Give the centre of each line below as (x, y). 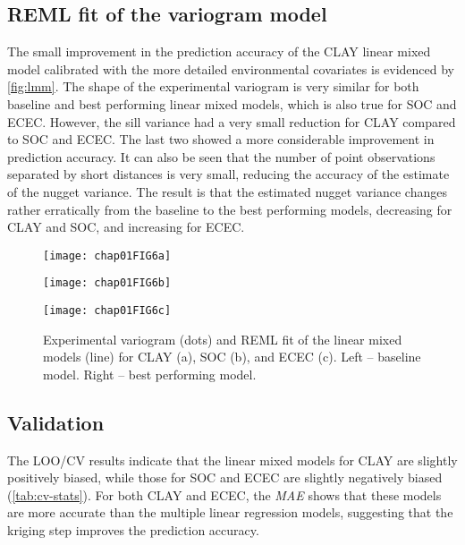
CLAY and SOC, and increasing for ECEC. (126, 227)
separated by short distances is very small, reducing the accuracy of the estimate (228, 174)
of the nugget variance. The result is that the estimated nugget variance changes (227, 191)
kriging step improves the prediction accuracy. (133, 530)
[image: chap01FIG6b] (107, 283)
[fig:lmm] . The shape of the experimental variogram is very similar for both (213, 86)
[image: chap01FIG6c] (107, 311)
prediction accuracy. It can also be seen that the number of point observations (221, 156)
